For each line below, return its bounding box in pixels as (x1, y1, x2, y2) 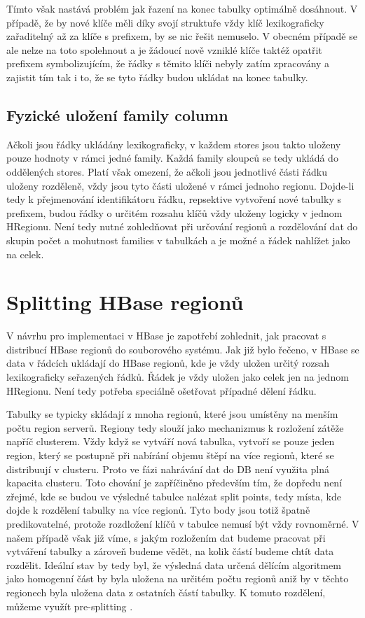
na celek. (6, 246, 44, 261)
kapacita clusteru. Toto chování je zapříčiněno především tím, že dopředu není (6, 475, 343, 490)
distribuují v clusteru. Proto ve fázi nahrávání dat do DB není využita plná (6, 461, 330, 476)
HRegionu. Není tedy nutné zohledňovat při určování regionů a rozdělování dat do (6, 219, 358, 234)
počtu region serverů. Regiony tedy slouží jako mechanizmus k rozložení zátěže (6, 420, 344, 435)
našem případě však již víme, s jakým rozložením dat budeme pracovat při (6, 530, 326, 545)
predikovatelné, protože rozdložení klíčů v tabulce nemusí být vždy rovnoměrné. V (6, 516, 359, 531)
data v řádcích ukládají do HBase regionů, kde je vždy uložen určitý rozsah (6, 356, 329, 370)
